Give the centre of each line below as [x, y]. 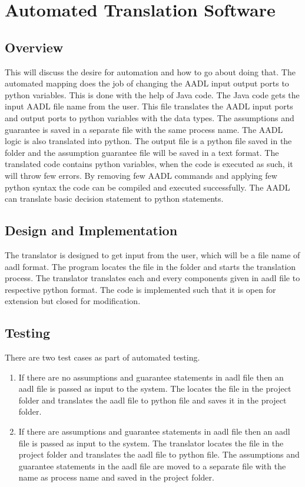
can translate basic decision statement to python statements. [114, 199]
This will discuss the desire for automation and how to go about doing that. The [150, 71]
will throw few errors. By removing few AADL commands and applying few [141, 175]
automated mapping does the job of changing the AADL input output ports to [147, 83]
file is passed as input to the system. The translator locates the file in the [151, 443]
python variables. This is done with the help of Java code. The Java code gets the [152, 94]
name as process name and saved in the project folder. [116, 477]
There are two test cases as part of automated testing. [102, 357]
